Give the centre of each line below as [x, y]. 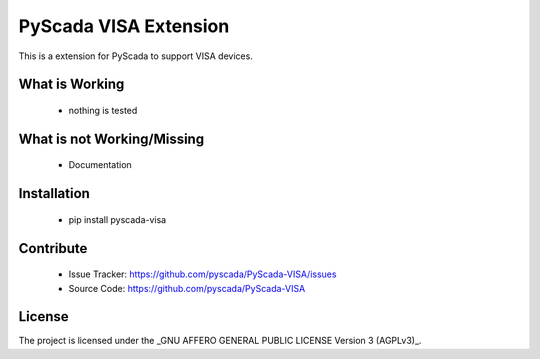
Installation [54, 193]
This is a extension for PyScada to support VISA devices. [136, 56]
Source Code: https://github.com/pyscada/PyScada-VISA [187, 288]
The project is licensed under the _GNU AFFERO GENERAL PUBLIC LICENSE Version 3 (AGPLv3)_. [220, 341]
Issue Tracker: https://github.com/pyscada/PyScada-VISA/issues [202, 274]
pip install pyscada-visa [117, 219]
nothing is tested [103, 110]
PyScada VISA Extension [124, 26]
